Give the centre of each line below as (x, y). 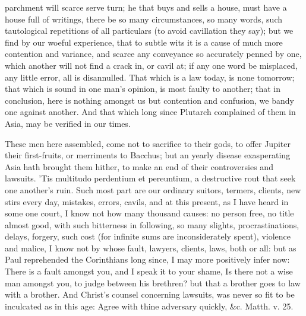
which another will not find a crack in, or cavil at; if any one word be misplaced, (151, 65)
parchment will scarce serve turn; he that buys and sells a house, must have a (146, 7)
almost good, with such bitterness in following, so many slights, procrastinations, (152, 224)
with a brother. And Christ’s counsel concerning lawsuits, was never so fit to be (150, 294)
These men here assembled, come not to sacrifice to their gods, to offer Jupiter (148, 143)
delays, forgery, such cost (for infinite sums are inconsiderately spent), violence (148, 236)
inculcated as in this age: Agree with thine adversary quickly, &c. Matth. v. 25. (149, 306)
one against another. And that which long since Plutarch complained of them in (150, 112)
